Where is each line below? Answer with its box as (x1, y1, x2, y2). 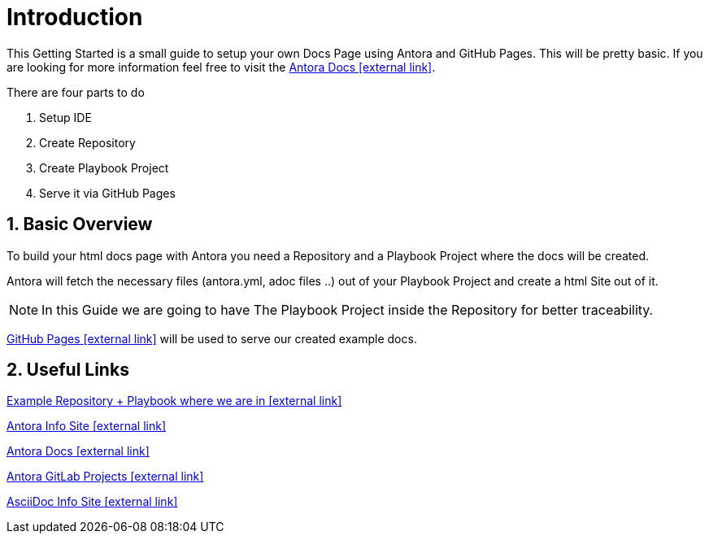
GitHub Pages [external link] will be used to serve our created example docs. (7, 331, 417, 346)
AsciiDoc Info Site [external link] (7, 494, 178, 509)
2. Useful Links (7, 359, 129, 381)
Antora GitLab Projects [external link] (7, 469, 204, 484)
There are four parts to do (7, 85, 145, 99)
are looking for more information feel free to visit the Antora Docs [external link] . (7, 59, 436, 74)
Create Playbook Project (39, 160, 169, 175)
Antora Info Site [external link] (7, 419, 167, 433)
